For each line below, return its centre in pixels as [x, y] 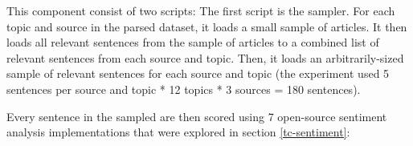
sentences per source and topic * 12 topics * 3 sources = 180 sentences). [184, 89]
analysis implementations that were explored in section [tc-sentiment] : [178, 132]
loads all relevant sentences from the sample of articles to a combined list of [193, 42]
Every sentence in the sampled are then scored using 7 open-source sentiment [197, 116]
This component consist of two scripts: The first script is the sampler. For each [201, 10]
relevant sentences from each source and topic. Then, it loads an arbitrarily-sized [205, 57]
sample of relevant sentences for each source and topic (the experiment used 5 [198, 73]
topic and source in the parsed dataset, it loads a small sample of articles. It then [207, 26]
